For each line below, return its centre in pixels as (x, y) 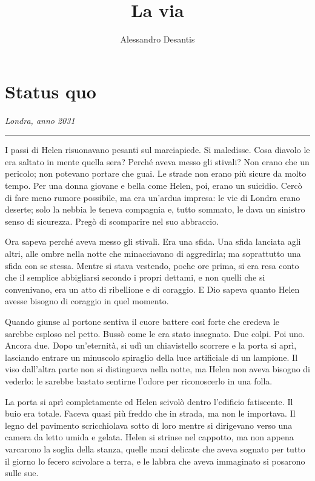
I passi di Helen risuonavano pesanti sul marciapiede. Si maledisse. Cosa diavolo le (157, 150)
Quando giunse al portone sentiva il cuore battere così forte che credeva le (142, 321)
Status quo (51, 91)
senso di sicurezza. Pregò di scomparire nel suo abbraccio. (112, 221)
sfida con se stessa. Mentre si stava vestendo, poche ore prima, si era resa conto (152, 265)
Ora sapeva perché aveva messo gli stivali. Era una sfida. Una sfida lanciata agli (153, 241)
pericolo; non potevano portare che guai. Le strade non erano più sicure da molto (156, 173)
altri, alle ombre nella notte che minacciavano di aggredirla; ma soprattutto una (153, 253)
